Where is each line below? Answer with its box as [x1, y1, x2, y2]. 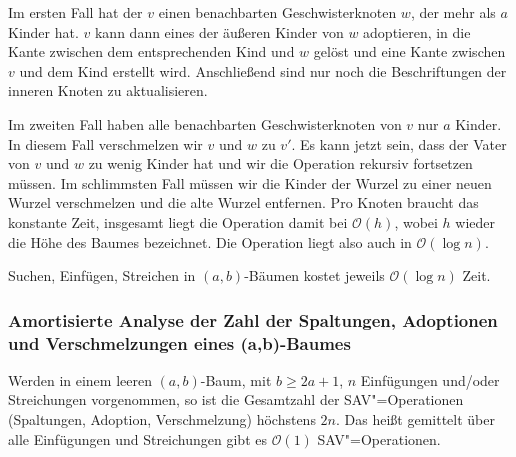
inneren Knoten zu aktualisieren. [8, 80, 208, 101]
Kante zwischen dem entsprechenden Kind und [8, 41, 295, 62]
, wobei [394, 211, 438, 232]
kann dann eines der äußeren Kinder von [94, 21, 344, 42]
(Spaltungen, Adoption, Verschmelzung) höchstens [8, 409, 316, 430]
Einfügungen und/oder [360, 369, 500, 390]
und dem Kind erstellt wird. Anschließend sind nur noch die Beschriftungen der [19, 60, 507, 81]
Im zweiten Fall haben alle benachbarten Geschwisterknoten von [8, 113, 402, 134]
